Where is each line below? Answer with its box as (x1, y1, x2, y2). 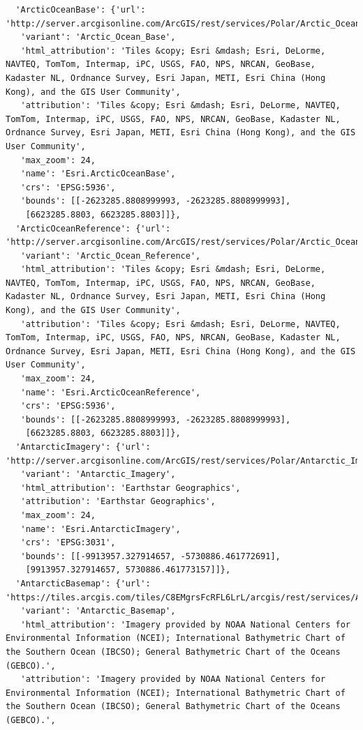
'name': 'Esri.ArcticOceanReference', (20, 387, 201, 397)
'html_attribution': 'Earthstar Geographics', (20, 482, 241, 493)
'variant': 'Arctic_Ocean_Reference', (20, 250, 201, 261)
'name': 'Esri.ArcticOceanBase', (20, 169, 176, 179)
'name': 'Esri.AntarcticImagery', (20, 524, 181, 534)
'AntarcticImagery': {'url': (15, 442, 151, 452)
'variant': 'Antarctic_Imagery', (20, 469, 176, 480)
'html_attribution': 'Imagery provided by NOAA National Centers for (20, 619, 350, 630)
